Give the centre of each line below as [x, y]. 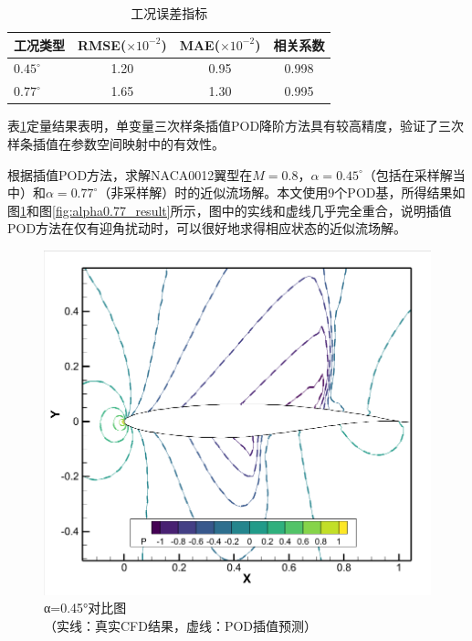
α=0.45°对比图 [85, 608]
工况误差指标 [169, 13]
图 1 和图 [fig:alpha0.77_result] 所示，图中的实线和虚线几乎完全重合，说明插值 [230, 210]
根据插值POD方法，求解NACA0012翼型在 [130, 174]
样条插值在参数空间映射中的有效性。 [116, 143]
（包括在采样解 [408, 174]
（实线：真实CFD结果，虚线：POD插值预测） [181, 626]
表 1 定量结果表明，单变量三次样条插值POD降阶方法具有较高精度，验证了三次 [236, 126]
